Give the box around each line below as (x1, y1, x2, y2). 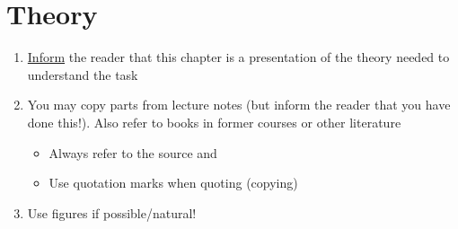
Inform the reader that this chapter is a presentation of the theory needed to (27, 48, 450, 66)
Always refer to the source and (48, 143, 217, 162)
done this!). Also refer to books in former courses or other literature (27, 112, 401, 131)
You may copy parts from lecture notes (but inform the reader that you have (27, 95, 451, 114)
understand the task (27, 65, 138, 84)
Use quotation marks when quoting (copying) (48, 173, 298, 192)
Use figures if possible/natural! (27, 203, 197, 222)
